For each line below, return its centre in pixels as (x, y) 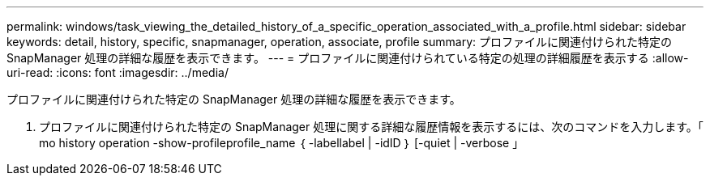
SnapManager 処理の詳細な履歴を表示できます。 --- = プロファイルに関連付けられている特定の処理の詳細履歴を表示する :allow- (348, 58)
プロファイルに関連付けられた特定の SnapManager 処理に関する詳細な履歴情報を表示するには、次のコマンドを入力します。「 (371, 127)
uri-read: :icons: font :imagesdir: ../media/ (118, 72)
